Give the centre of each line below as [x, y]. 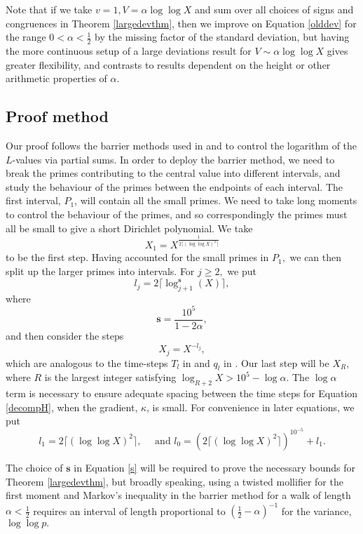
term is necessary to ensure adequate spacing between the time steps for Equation [182, 393]
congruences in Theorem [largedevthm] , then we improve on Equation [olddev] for [181, 23]
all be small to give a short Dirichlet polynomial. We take [129, 228]
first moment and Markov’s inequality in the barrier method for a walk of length [178, 495]
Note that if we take [49, 9]
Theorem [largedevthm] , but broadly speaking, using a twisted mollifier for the [174, 481]
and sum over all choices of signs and [274, 9]
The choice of [34, 467]
